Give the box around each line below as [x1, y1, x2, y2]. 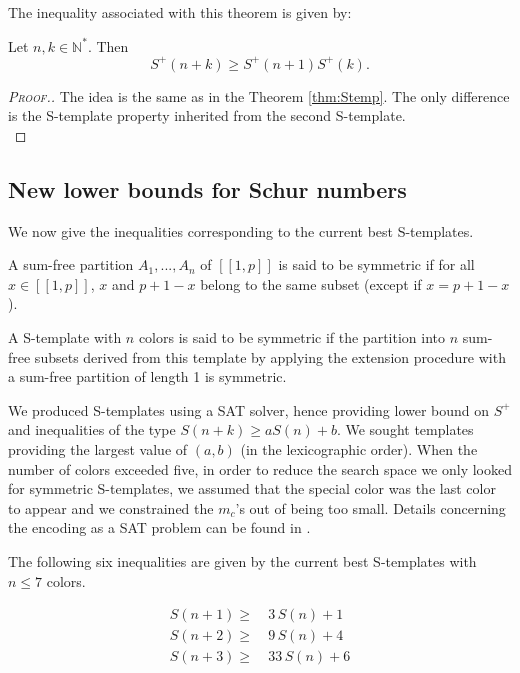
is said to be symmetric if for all [278, 254, 475, 275]
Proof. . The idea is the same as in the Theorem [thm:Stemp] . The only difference [8, 85, 510, 106]
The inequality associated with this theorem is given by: [8, 2, 352, 22]
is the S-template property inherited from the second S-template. [8, 105, 406, 126]
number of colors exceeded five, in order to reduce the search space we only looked [8, 458, 513, 479]
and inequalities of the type [8, 419, 176, 440]
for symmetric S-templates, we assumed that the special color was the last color [8, 478, 496, 499]
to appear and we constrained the [8, 497, 214, 518]
